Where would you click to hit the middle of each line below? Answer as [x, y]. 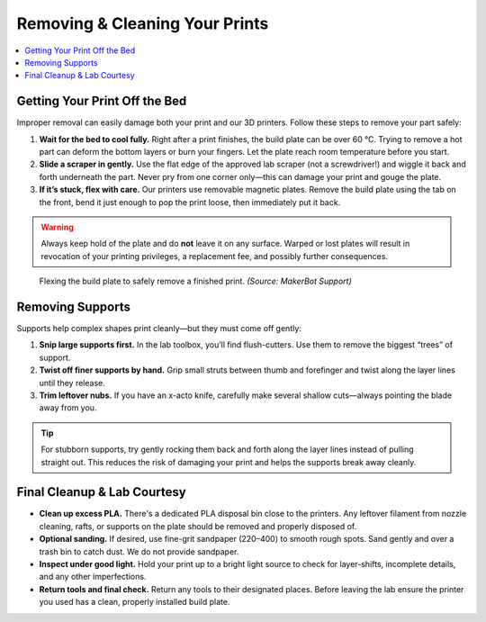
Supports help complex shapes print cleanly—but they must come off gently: [159, 329]
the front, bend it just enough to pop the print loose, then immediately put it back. [190, 202]
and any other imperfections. [93, 577]
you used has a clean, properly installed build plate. [135, 602]
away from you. [68, 408]
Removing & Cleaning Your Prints [143, 23]
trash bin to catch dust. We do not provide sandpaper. [139, 551]
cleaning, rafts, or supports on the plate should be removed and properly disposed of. [198, 526]
